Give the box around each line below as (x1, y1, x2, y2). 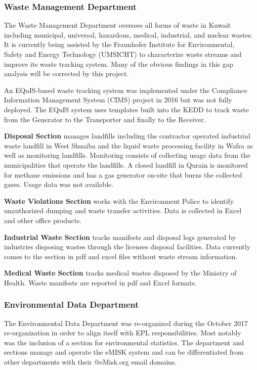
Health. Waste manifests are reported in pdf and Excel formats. (4, 277, 197, 287)
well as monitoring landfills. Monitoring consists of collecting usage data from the (4, 150, 251, 160)
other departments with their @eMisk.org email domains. (4, 357, 177, 367)
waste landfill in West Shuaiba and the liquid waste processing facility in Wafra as (4, 140, 253, 150)
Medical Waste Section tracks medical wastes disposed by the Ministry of (4, 268, 237, 278)
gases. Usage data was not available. (4, 179, 114, 189)
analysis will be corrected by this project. (4, 68, 129, 79)
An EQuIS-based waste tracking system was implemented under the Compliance (4, 85, 248, 95)
